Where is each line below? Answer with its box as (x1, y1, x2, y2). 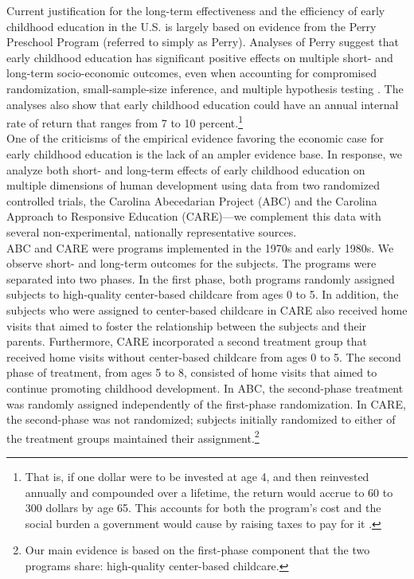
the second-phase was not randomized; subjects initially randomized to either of (6, 411, 396, 428)
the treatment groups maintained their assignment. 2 (6, 427, 260, 446)
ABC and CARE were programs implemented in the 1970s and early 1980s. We (6, 239, 394, 256)
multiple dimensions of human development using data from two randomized (6, 177, 380, 194)
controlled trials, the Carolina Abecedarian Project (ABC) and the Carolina (6, 192, 377, 209)
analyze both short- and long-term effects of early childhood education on (6, 161, 365, 178)
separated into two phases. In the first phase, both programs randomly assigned (6, 270, 395, 287)
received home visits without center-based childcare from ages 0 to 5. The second (6, 348, 401, 365)
